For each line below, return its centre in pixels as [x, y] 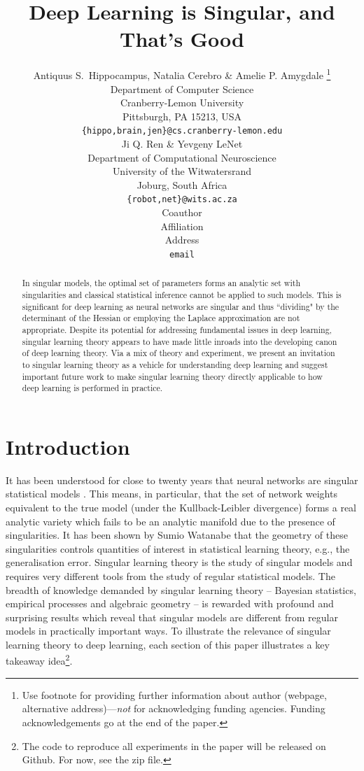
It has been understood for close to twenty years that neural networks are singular [182, 480]
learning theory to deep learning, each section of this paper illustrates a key [168, 644]
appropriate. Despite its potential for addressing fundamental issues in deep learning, [177, 329]
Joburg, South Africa [182, 184]
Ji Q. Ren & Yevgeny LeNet [182, 143]
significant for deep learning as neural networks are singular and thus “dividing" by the [181, 306]
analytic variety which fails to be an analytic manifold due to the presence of [170, 521]
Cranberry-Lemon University [182, 102]
